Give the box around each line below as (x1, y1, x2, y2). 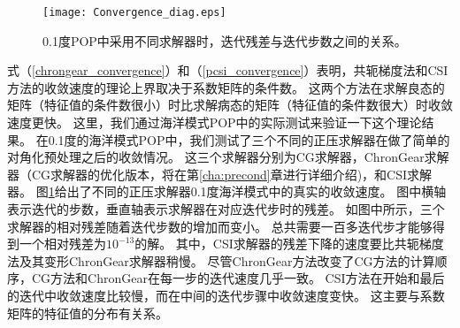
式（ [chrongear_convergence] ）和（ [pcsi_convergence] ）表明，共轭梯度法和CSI (7, 61, 448, 80)
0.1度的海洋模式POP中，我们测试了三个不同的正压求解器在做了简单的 (48, 130, 450, 149)
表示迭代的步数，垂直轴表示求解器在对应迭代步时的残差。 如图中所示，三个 (7, 200, 445, 217)
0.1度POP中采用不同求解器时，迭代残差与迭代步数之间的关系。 (42, 31, 407, 50)
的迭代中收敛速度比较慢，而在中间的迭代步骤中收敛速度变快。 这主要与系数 (7, 286, 445, 304)
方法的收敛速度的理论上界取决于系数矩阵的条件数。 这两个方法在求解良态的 (7, 78, 445, 96)
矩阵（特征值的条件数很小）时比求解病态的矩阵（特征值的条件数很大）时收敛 (7, 95, 453, 114)
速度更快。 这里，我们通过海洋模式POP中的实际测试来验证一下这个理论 (7, 113, 422, 132)
